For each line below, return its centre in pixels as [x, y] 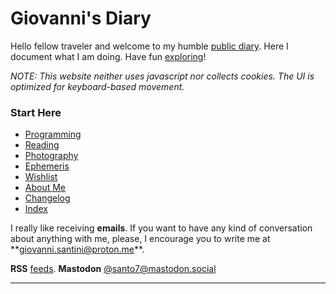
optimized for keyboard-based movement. [97, 86]
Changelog [47, 198]
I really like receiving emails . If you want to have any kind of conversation [161, 228]
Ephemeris [47, 166]
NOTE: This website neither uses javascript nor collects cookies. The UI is [162, 76]
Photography [51, 156]
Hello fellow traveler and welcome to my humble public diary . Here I [149, 46]
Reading [42, 145]
